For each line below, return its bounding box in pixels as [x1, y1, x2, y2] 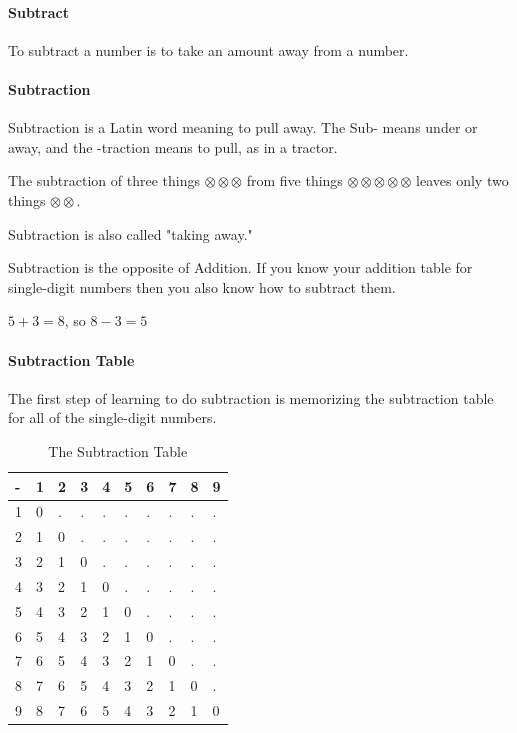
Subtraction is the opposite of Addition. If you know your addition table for [8, 257, 473, 278]
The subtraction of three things [8, 170, 200, 191]
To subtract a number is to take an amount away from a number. [8, 39, 409, 60]
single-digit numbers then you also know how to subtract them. [8, 276, 396, 297]
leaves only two [416, 170, 509, 191]
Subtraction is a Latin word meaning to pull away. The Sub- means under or [8, 117, 478, 138]
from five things [246, 170, 343, 191]
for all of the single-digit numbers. [8, 407, 217, 428]
